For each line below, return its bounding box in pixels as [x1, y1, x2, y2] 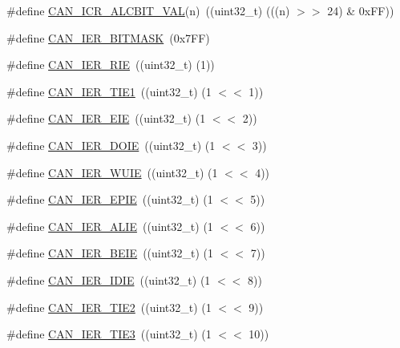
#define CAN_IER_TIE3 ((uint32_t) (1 [6, 326, 212, 342]
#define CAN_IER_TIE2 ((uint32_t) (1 [6, 298, 212, 315]
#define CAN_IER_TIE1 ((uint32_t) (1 [6, 83, 212, 99]
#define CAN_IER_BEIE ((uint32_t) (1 [6, 245, 214, 261]
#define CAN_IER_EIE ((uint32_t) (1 [6, 110, 206, 127]
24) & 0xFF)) [327, 2, 394, 18]
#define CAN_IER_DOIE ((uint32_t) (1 [6, 136, 216, 153]
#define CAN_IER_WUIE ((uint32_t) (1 [6, 164, 218, 180]
